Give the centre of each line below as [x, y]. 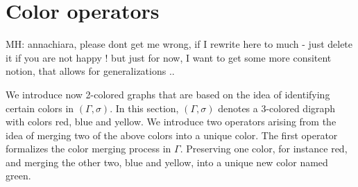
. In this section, [144, 108]
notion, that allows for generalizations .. [90, 71]
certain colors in [40, 108]
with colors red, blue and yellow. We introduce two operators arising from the [171, 122]
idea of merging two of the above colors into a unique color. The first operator [172, 135]
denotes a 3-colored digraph [277, 108]
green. [18, 176]
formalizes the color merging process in [88, 149]
